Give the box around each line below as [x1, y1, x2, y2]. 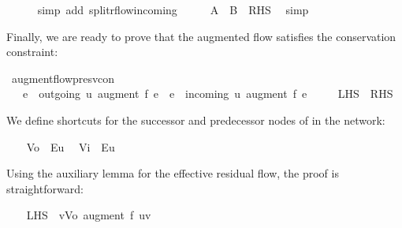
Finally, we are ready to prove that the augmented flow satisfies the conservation [6, 28, 396, 44]
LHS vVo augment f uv [26, 207, 151, 223]
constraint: [6, 43, 58, 60]
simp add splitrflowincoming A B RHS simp [37, 2, 309, 17]
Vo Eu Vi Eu [26, 138, 115, 155]
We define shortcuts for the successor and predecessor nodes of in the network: [6, 111, 385, 128]
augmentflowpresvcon [11, 69, 115, 86]
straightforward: [6, 180, 84, 196]
